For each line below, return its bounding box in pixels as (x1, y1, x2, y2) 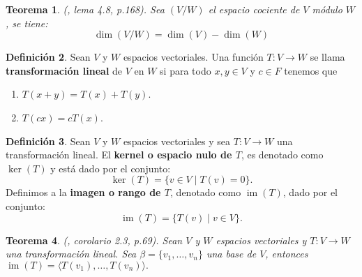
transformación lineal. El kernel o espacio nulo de (6, 147, 232, 162)
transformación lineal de (6, 63, 123, 77)
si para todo (160, 63, 211, 77)
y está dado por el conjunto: (50, 160, 171, 175)
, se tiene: (6, 15, 48, 30)
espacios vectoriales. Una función (123, 50, 264, 64)
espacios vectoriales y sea (123, 133, 231, 148)
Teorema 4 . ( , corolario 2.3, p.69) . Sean (6, 232, 183, 247)
